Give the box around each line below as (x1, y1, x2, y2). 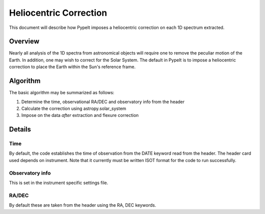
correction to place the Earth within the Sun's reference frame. (9, 64, 136, 70)
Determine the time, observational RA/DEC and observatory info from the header (21, 99, 185, 105)
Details (9, 125, 31, 134)
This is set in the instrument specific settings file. (9, 180, 108, 186)
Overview (9, 37, 40, 46)
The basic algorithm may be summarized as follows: (9, 90, 115, 96)
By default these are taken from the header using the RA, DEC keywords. (9, 202, 157, 208)
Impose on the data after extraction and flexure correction (21, 112, 139, 118)
